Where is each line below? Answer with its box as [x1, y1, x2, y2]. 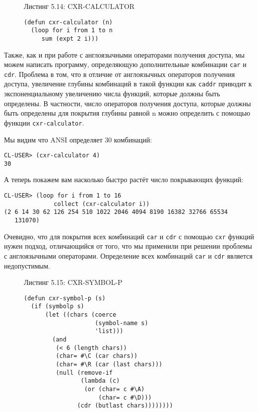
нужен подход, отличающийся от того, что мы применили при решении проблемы [4, 241, 252, 251]
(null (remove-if [56, 369, 113, 376]
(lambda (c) [80, 377, 120, 385]
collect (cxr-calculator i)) [54, 200, 150, 207]
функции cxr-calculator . [4, 117, 84, 128]
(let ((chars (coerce [45, 311, 117, 319]
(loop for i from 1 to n [31, 27, 113, 34]
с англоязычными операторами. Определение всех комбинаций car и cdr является [4, 250, 253, 261]
